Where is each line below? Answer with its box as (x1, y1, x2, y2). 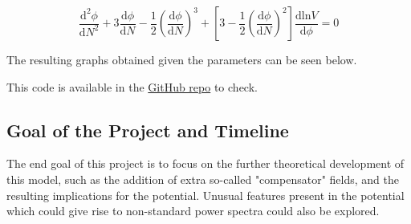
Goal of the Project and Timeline (6, 117, 289, 142)
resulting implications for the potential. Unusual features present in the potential (6, 186, 405, 203)
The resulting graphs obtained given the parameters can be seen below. (6, 51, 357, 67)
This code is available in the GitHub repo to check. (6, 78, 258, 95)
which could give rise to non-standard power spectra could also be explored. (6, 202, 380, 219)
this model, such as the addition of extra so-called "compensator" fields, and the (6, 170, 399, 187)
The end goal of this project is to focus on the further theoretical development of (6, 155, 405, 172)
